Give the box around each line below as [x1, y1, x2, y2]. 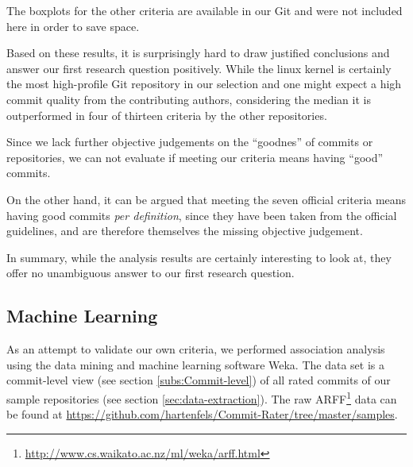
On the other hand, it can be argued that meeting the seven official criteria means [6, 191, 407, 207]
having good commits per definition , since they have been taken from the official [6, 206, 397, 223]
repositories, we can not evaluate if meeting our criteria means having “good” [6, 149, 384, 165]
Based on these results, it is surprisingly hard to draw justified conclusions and [6, 44, 390, 61]
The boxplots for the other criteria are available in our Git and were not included [6, 2, 403, 18]
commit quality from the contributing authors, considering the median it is [6, 91, 371, 107]
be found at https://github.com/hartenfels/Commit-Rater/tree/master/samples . [6, 406, 398, 423]
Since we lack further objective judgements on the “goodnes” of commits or [6, 133, 373, 150]
